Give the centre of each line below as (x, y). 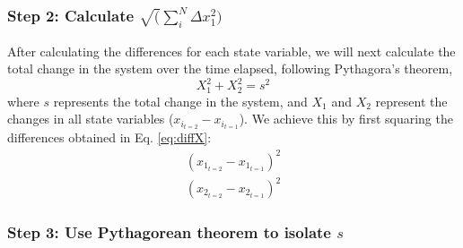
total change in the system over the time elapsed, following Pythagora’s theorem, (230, 68)
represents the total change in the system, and (180, 101)
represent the (411, 101)
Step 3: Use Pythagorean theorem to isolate (169, 231)
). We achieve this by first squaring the (346, 119)
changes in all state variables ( (91, 119)
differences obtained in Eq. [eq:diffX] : (109, 137)
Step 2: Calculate (71, 15)
